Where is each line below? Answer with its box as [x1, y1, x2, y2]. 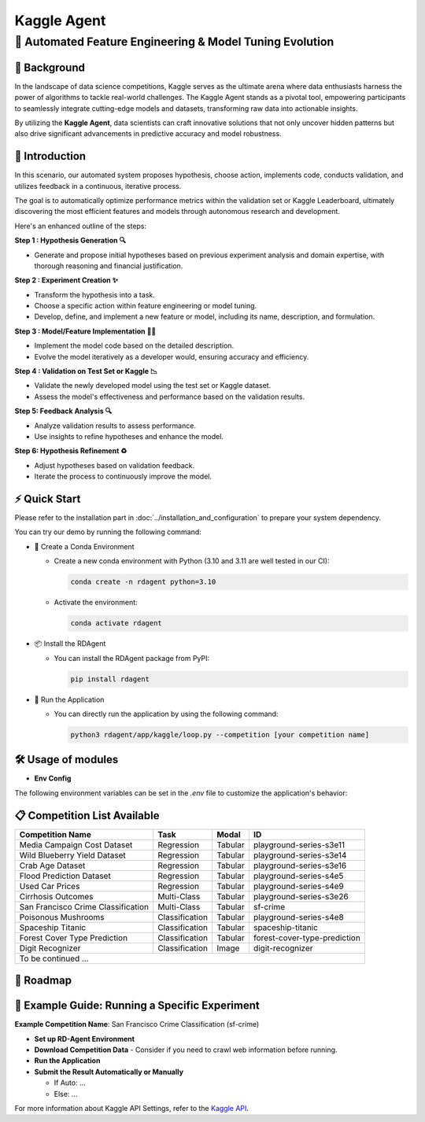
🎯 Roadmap [14, 974, 72, 987]
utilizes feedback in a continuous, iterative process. [14, 181, 182, 190]
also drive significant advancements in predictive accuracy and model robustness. [14, 129, 283, 138]
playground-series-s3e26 [253, 891, 349, 902]
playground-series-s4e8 [253, 911, 344, 922]
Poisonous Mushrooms [19, 911, 105, 922]
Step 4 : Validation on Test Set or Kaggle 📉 [14, 367, 157, 376]
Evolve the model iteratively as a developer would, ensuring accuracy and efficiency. [34, 352, 309, 361]
